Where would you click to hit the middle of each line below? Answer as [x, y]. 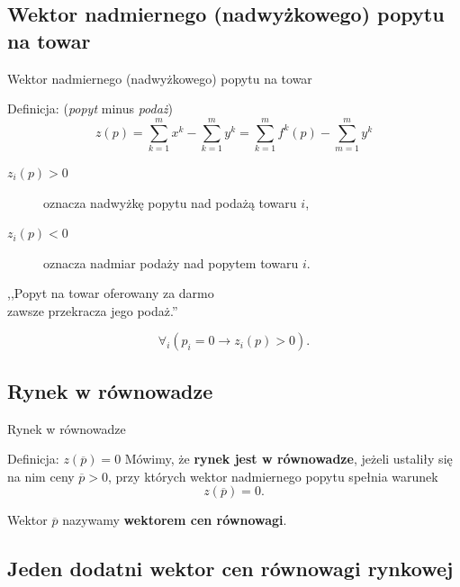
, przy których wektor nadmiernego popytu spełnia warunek [273, 476]
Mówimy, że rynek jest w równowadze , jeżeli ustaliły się [289, 459]
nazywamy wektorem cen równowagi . [175, 520]
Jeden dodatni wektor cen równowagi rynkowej [230, 569]
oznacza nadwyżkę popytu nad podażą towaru [170, 202]
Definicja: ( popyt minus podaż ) [90, 108]
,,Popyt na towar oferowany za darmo [111, 293]
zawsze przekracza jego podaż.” [93, 310]
